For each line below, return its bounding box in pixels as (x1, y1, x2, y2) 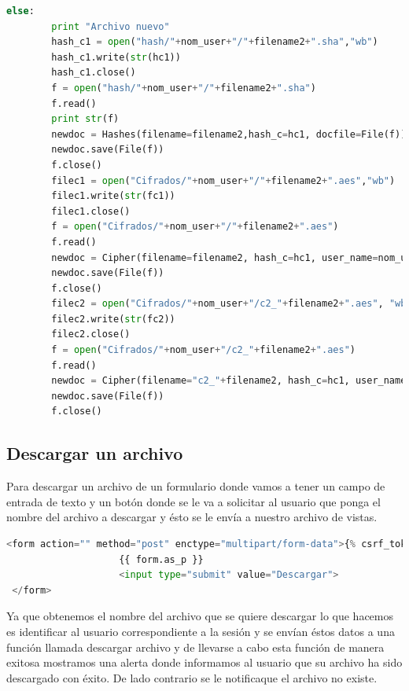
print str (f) (51, 113, 120, 125)
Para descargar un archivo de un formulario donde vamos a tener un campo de (6, 478, 385, 494)
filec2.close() (51, 329, 131, 340)
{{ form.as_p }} (119, 553, 204, 565)
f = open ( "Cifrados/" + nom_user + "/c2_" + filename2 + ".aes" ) (51, 344, 356, 356)
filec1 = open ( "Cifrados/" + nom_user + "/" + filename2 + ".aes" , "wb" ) (51, 175, 396, 186)
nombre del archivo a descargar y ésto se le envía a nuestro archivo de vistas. (6, 509, 378, 525)
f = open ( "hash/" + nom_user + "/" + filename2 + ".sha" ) (51, 82, 316, 94)
